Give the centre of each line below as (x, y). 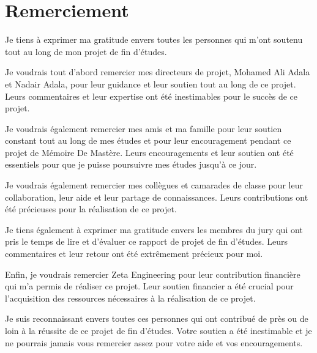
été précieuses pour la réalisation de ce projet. (91, 209)
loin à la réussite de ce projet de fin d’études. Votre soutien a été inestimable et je (158, 330)
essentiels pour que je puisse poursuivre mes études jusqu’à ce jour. (131, 164)
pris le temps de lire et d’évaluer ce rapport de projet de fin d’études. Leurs (146, 241)
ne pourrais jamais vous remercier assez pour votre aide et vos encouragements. (154, 342)
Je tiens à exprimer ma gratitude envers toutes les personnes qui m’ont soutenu (154, 39)
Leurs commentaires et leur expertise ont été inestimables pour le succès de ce (151, 96)
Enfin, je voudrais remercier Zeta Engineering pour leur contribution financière (153, 274)
